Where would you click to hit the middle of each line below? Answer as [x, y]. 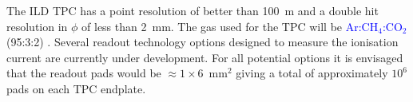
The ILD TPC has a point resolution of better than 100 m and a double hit [193, 10]
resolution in [37, 26]
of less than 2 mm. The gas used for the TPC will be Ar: [222, 26]
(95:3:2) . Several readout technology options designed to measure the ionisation [203, 42]
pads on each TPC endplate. [76, 88]
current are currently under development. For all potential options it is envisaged [205, 57]
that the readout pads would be [84, 73]
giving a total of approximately [312, 73]
